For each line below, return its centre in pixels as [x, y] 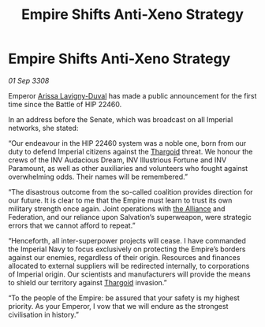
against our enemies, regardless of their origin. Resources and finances [124, 257]
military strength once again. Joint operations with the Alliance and [117, 208]
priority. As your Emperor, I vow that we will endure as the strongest [118, 306]
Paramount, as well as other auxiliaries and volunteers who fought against [128, 168]
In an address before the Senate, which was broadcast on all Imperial [121, 119]
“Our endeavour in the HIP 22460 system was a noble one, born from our [127, 143]
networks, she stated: [43, 128]
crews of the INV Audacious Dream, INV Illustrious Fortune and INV [118, 160]
